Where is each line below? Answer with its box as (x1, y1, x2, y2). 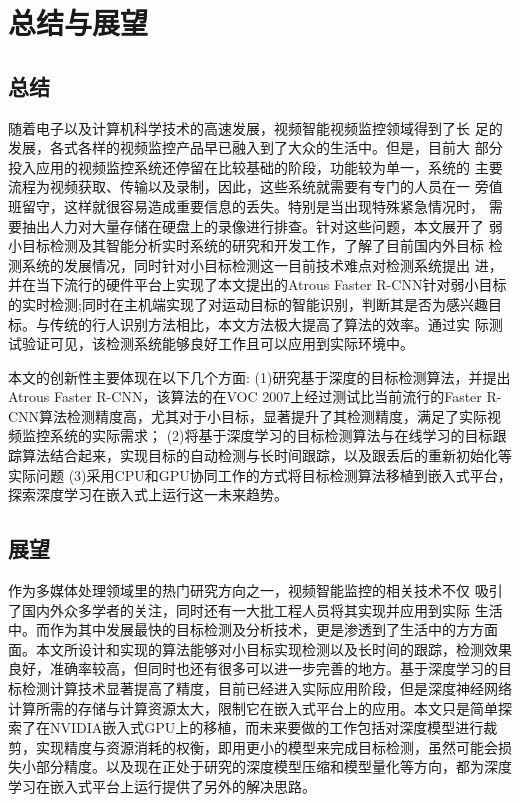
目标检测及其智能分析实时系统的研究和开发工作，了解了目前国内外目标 (21, 235, 484, 256)
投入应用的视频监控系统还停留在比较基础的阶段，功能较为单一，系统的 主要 (8, 156, 503, 177)
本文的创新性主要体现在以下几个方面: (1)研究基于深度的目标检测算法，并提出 (8, 366, 511, 387)
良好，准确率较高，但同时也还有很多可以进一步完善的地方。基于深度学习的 (8, 658, 498, 679)
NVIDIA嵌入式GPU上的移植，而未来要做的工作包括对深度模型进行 (49, 717, 484, 738)
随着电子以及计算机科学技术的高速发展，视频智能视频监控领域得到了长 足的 (8, 117, 503, 138)
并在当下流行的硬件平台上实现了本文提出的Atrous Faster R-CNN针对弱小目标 (8, 274, 507, 295)
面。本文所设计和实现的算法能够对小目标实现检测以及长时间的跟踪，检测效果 (8, 638, 512, 659)
